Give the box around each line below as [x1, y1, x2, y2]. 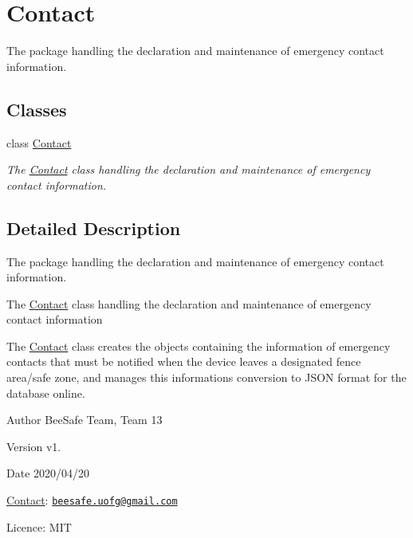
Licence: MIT [6, 518, 72, 535]
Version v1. [6, 438, 61, 454]
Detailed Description [6, 215, 181, 240]
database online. [6, 384, 85, 401]
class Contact [6, 134, 72, 151]
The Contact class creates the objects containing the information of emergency [6, 337, 391, 354]
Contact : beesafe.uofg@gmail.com [6, 492, 178, 509]
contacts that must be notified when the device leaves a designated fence [6, 353, 361, 370]
